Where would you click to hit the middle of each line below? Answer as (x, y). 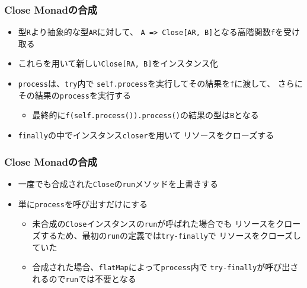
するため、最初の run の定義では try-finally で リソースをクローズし (171, 235)
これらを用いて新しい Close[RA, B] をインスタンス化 (118, 63)
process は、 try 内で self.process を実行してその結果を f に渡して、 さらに (160, 83)
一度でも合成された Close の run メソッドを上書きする (118, 183)
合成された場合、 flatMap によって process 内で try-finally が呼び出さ (165, 267)
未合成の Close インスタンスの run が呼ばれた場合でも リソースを (154, 224)
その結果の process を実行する (74, 95)
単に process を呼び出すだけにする (83, 203)
